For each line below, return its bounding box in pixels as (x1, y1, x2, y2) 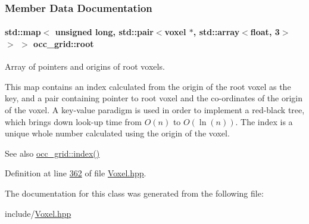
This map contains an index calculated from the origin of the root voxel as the (5, 80, 291, 92)
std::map (5, 26, 41, 38)
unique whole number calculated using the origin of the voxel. (5, 127, 230, 139)
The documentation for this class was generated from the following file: (5, 186, 264, 199)
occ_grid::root (33, 38, 94, 50)
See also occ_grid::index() (5, 147, 100, 159)
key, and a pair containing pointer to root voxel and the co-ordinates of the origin (5, 92, 303, 104)
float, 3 (250, 26, 280, 38)
